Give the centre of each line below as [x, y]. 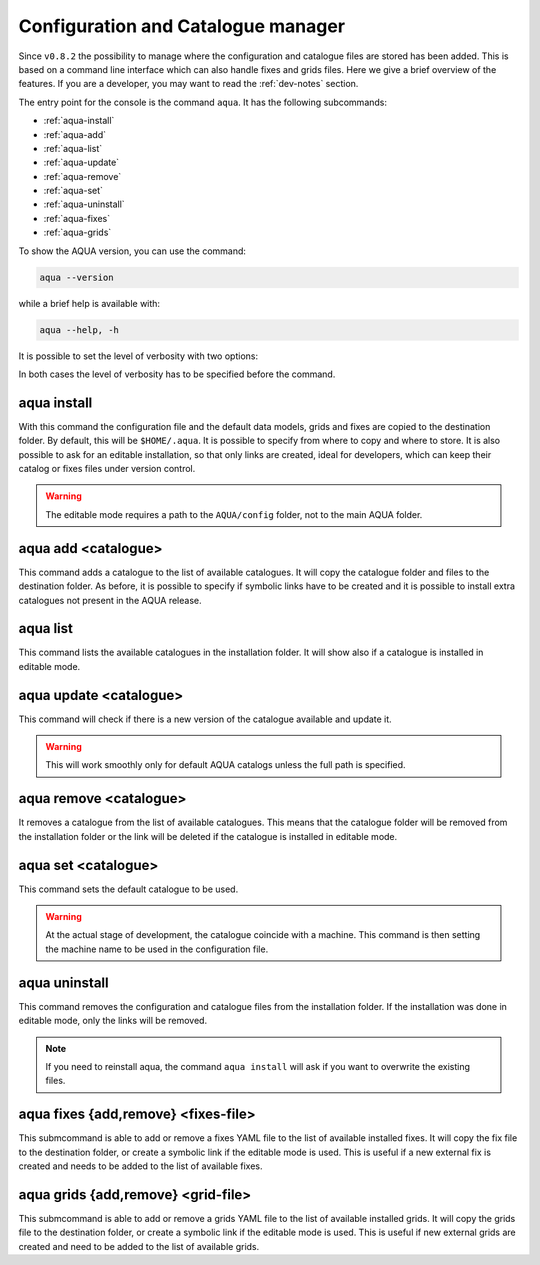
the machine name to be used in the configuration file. [157, 949]
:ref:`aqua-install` [79, 121]
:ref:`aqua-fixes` [76, 218]
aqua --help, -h [79, 329]
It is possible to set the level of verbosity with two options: [138, 356]
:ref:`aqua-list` [73, 148]
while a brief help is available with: [89, 303]
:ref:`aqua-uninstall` [84, 204]
